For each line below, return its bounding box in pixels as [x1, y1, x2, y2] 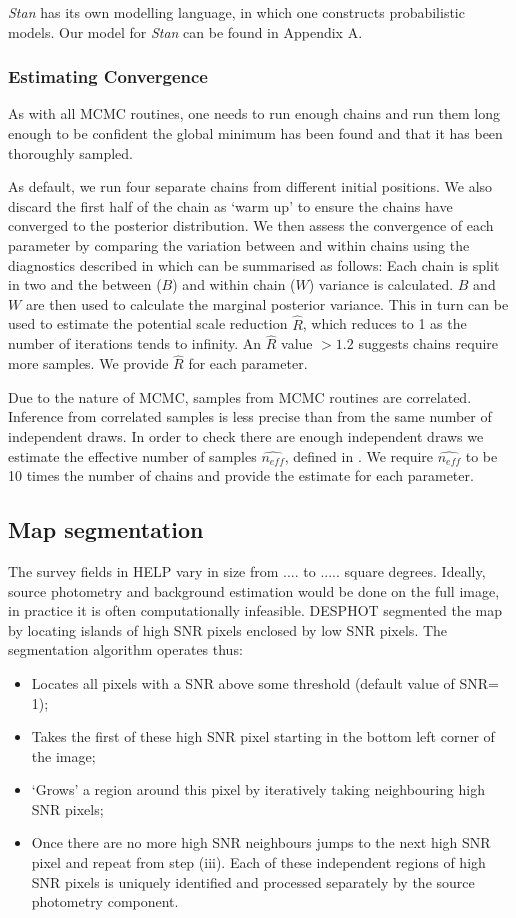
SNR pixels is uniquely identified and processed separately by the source [31, 871, 475, 892]
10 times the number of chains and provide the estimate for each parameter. [8, 465, 474, 486]
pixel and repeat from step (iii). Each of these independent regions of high [31, 852, 486, 873]
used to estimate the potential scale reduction [8, 313, 288, 334]
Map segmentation [8, 514, 204, 545]
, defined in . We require [284, 445, 434, 466]
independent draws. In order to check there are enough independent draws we [8, 425, 484, 446]
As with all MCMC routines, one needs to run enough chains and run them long [8, 103, 500, 124]
